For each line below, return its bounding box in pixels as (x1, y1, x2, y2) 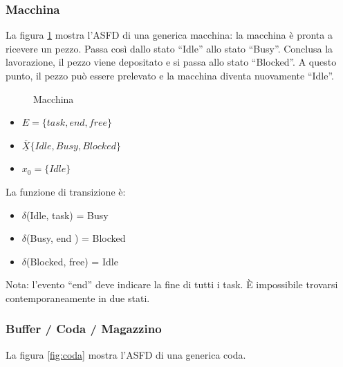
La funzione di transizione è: (6, 184, 126, 198)
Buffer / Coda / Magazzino (6, 320, 162, 337)
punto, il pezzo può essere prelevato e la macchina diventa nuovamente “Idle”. (6, 68, 335, 82)
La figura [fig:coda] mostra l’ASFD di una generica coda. (6, 347, 246, 361)
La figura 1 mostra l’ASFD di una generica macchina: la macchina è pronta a (6, 28, 333, 42)
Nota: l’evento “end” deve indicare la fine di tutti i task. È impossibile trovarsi (6, 277, 338, 292)
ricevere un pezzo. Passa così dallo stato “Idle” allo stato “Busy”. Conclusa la (6, 41, 333, 55)
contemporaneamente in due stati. (6, 290, 150, 305)
